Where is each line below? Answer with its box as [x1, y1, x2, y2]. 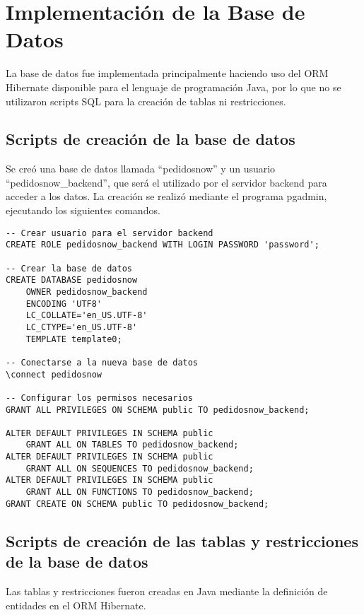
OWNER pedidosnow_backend [25, 286, 148, 297]
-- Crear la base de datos [6, 263, 132, 274]
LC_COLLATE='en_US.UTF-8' [25, 310, 148, 321]
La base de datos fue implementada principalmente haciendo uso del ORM [6, 66, 329, 81]
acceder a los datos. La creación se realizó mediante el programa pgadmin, [6, 189, 327, 204]
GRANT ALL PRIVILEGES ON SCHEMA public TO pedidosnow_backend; [6, 404, 310, 415]
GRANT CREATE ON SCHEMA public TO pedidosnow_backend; [6, 498, 269, 509]
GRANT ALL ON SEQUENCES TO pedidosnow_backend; [25, 463, 254, 474]
